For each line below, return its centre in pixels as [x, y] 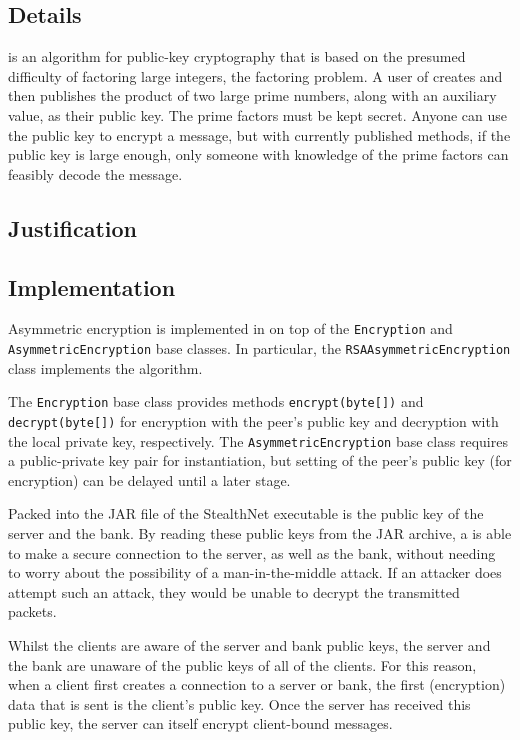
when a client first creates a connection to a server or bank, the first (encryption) [257, 684]
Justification [72, 227]
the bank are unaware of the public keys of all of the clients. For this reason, [242, 664]
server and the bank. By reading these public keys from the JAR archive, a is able [260, 533]
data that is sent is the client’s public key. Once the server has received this [239, 703]
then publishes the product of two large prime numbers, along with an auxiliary [252, 95]
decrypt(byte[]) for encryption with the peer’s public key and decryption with [253, 420]
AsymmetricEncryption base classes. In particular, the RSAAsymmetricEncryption [259, 348]
